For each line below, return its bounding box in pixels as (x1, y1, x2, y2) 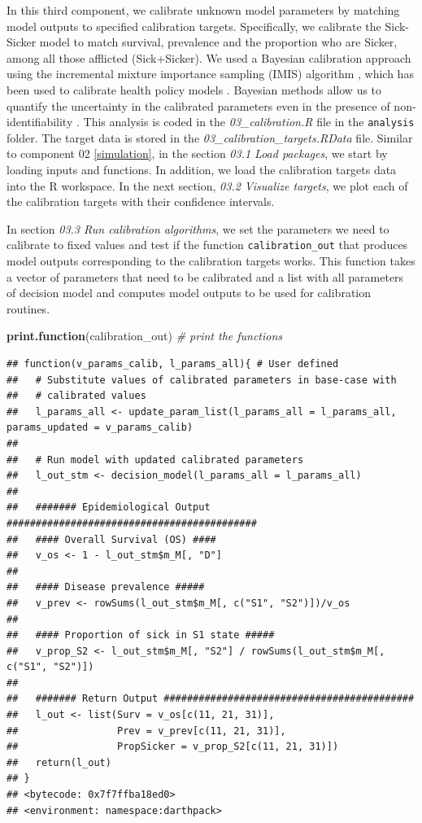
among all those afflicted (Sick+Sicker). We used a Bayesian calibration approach (7, 49, 411, 66)
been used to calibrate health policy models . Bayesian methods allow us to (7, 81, 382, 98)
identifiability (7, 113, 73, 130)
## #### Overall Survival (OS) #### (7, 533, 216, 545)
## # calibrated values (7, 390, 146, 402)
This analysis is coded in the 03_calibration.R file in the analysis (83, 113, 415, 130)
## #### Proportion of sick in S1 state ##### (7, 629, 275, 641)
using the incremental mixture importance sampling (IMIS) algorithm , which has (7, 65, 414, 82)
